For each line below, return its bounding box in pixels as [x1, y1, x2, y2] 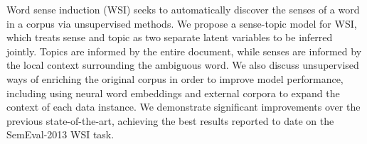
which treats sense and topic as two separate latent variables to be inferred [6, 30, 333, 45]
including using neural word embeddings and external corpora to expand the [6, 85, 340, 100]
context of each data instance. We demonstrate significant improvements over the [6, 99, 361, 114]
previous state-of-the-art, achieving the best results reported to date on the [6, 113, 334, 128]
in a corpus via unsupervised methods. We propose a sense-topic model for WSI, [6, 16, 357, 31]
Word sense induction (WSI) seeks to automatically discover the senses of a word [6, 2, 360, 16]
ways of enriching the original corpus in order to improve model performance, [6, 71, 344, 86]
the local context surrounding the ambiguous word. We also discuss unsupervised [6, 57, 359, 72]
